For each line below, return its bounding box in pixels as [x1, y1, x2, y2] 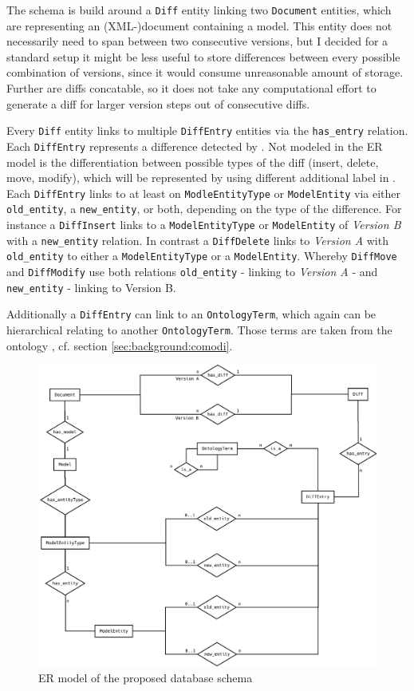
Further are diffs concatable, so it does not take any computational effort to [6, 80, 377, 97]
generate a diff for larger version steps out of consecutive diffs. [6, 95, 310, 112]
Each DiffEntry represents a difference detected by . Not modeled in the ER [6, 137, 383, 154]
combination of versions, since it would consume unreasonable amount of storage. [6, 64, 404, 81]
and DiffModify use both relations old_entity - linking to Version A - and [6, 263, 378, 279]
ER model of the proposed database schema [38, 669, 253, 685]
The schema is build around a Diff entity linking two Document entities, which [6, 2, 392, 18]
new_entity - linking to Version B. [6, 278, 176, 295]
